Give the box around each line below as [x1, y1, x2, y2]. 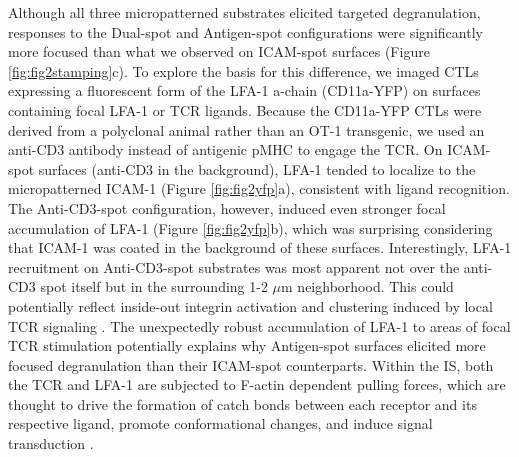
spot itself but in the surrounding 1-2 [40, 276, 268, 297]
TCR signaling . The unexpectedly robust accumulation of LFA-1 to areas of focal [8, 315, 511, 336]
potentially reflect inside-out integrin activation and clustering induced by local [8, 295, 493, 316]
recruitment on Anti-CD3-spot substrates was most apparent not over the [8, 256, 460, 277]
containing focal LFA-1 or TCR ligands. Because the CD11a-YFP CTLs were [8, 99, 482, 120]
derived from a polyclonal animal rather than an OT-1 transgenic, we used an [8, 119, 485, 140]
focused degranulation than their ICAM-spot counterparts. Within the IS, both [8, 354, 494, 375]
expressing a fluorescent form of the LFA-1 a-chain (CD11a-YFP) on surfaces [8, 80, 481, 101]
